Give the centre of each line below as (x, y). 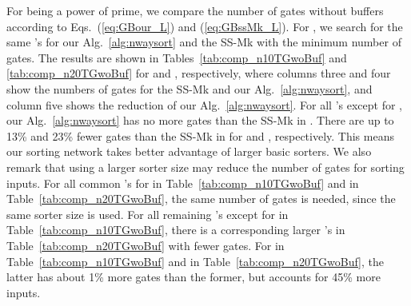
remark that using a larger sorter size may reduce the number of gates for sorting (205, 167)
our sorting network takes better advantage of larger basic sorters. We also (189, 151)
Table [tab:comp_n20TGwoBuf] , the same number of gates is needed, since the (201, 199)
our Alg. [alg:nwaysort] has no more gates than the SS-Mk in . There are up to (200, 120)
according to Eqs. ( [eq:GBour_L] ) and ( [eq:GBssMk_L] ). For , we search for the (205, 26)
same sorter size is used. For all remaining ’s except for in (148, 214)
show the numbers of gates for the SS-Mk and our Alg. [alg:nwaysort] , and (190, 88)
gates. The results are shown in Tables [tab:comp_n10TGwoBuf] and (177, 57)
